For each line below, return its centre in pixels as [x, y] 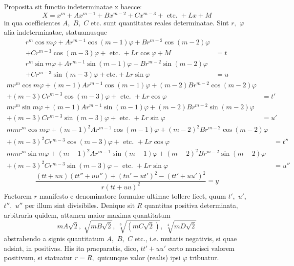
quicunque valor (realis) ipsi [139, 257]
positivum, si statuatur [38, 257]
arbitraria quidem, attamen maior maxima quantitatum [87, 215]
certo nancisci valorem [201, 248]
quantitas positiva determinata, [191, 205]
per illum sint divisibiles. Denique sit [80, 205]
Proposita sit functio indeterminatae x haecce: [73, 6]
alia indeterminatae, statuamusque [55, 32]
